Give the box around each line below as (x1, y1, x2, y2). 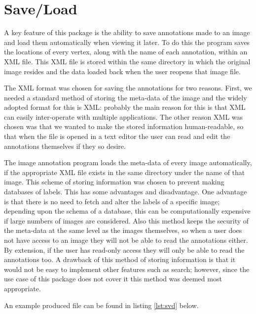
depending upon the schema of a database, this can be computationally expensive (4, 206, 251, 216)
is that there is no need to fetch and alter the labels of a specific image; (4, 196, 220, 206)
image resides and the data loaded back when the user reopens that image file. (4, 66, 241, 76)
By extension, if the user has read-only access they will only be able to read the (4, 244, 245, 255)
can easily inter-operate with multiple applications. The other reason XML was (4, 111, 243, 122)
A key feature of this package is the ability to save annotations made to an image (4, 27, 250, 38)
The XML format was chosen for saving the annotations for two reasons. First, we (4, 83, 252, 93)
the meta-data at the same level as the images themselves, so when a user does (4, 225, 242, 235)
